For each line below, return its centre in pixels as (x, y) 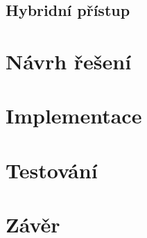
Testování (52, 170)
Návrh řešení (69, 61)
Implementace (74, 116)
